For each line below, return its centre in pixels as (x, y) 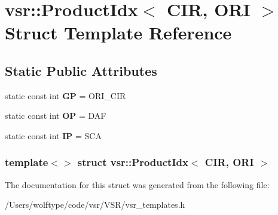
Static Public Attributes (81, 70)
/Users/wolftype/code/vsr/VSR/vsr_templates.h (95, 205)
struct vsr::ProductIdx (133, 162)
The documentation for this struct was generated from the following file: (137, 184)
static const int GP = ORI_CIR (65, 95)
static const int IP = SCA (53, 135)
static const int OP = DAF (56, 116)
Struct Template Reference (118, 33)
